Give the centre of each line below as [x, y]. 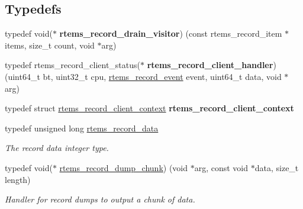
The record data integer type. [57, 148]
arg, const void [221, 167]
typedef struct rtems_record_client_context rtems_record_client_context [149, 108]
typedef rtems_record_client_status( [73, 65]
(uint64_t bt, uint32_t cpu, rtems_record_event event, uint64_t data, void [143, 76]
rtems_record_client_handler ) [212, 65]
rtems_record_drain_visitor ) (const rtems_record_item [171, 33]
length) [18, 179]
